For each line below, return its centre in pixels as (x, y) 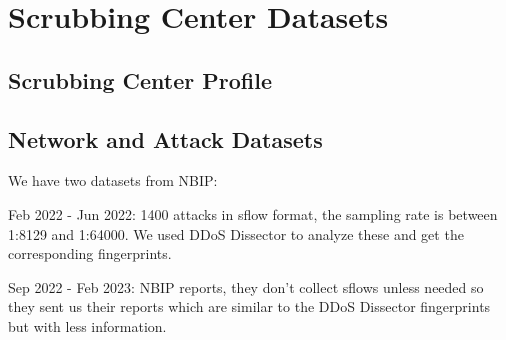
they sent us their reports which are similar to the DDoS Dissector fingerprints (249, 306)
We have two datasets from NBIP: (113, 180)
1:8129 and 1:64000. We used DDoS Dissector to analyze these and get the (236, 233)
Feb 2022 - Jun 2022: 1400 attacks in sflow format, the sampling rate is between (253, 213)
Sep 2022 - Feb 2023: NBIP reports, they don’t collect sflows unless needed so (246, 286)
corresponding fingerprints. (90, 253)
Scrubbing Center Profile (140, 79)
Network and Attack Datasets (165, 138)
